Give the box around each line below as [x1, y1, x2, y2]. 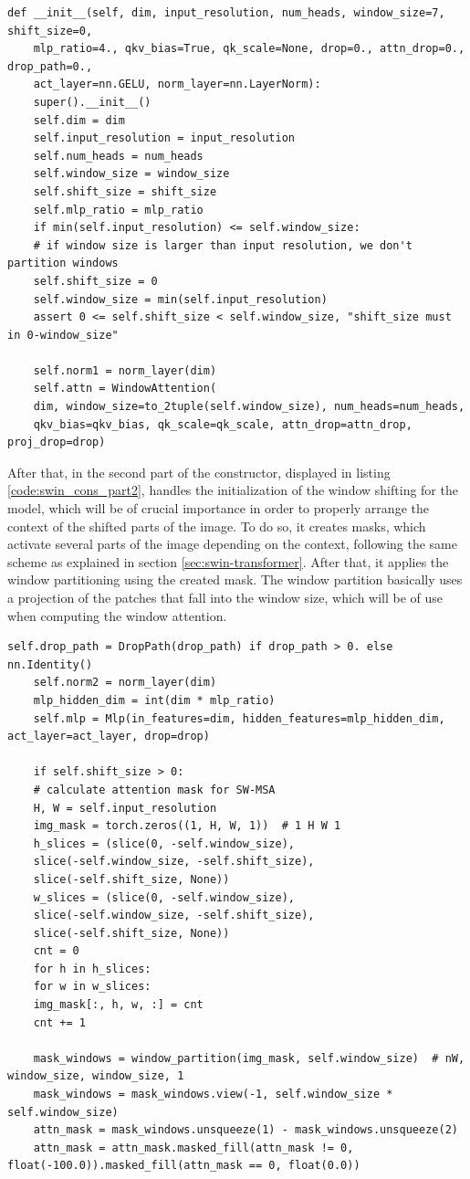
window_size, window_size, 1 [7, 1069, 184, 1083]
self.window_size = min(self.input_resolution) [33, 292, 328, 306]
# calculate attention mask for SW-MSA [33, 783, 276, 796]
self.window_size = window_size [33, 167, 230, 181]
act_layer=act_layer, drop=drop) [7, 730, 210, 743]
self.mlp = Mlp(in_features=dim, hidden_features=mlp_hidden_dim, [33, 711, 445, 725]
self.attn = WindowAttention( [33, 382, 217, 395]
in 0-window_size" [7, 328, 119, 342]
